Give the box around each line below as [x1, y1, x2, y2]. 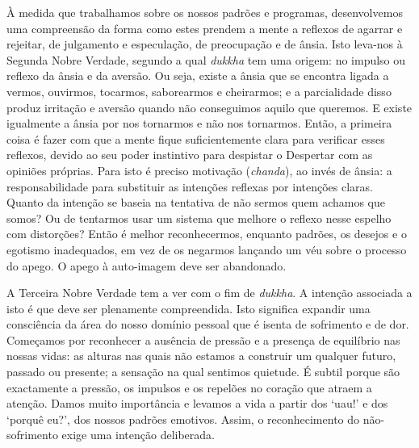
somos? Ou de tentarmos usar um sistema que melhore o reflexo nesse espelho [6, 209, 392, 226]
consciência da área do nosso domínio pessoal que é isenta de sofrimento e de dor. [6, 316, 409, 333]
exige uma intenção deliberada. [61, 426, 215, 443]
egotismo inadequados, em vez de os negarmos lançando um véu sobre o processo [6, 241, 407, 257]
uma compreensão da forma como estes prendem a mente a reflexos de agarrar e [6, 19, 403, 36]
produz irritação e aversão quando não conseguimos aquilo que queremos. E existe [6, 98, 413, 115]
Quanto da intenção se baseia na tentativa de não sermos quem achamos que [6, 194, 385, 211]
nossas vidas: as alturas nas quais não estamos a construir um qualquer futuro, [6, 347, 396, 364]
